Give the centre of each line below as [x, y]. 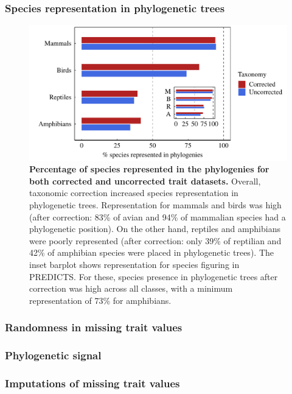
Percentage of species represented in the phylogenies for [149, 169]
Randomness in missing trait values [94, 327]
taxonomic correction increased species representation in [134, 193]
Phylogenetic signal [53, 355]
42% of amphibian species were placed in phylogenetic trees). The [151, 252]
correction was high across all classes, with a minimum [131, 288]
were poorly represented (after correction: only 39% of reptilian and [155, 240]
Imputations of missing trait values [92, 383]
